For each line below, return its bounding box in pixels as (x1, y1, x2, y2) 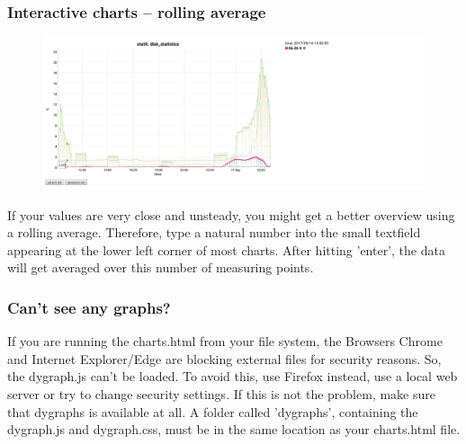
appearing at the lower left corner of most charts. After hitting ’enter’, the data (7, 240, 445, 259)
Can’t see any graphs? (7, 296, 171, 318)
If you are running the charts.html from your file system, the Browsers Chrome (7, 332, 443, 351)
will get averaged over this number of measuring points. (7, 258, 314, 277)
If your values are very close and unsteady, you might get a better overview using (7, 205, 455, 224)
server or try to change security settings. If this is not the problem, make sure (7, 384, 435, 403)
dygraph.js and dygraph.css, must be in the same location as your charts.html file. (7, 420, 461, 439)
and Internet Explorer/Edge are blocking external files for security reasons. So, (7, 349, 442, 368)
